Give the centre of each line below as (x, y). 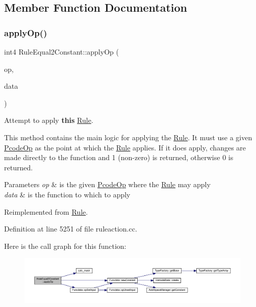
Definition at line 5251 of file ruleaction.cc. (71, 229)
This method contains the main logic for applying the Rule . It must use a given (128, 137)
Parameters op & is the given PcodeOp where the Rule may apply (107, 184)
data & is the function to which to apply (67, 194)
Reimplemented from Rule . (46, 211)
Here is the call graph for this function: (65, 246)
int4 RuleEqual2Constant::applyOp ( (61, 52)
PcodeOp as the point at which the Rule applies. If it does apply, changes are (125, 147)
